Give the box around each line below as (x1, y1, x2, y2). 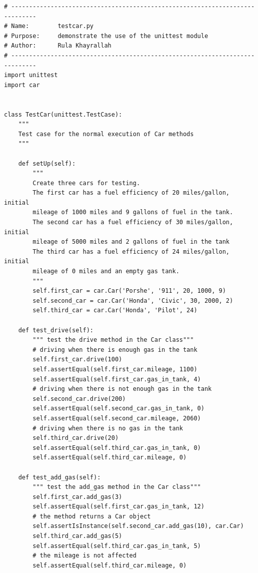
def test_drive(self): (18, 326, 93, 334)
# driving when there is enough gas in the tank (32, 346, 197, 353)
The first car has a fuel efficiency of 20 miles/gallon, (32, 189, 230, 197)
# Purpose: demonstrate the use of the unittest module (4, 32, 208, 40)
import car (4, 81, 40, 89)
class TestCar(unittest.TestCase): (4, 111, 122, 118)
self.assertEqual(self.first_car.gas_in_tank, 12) (32, 503, 204, 510)
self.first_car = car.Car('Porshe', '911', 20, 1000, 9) (32, 287, 226, 295)
